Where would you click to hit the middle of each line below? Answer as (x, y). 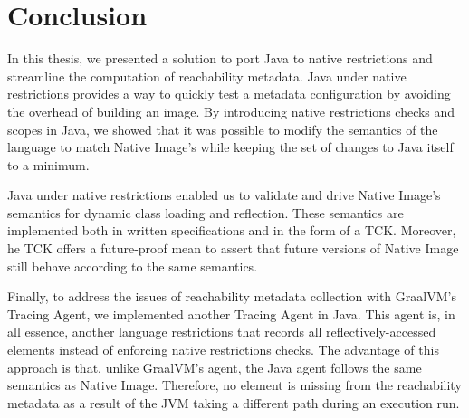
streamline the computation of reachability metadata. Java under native (207, 76)
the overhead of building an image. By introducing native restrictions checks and (231, 111)
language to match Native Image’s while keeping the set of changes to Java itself (230, 147)
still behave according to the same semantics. (133, 266)
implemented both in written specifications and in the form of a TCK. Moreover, (232, 230)
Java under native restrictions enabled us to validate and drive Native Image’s (224, 195)
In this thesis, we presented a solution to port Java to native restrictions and (220, 58)
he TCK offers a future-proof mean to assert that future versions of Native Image (233, 248)
